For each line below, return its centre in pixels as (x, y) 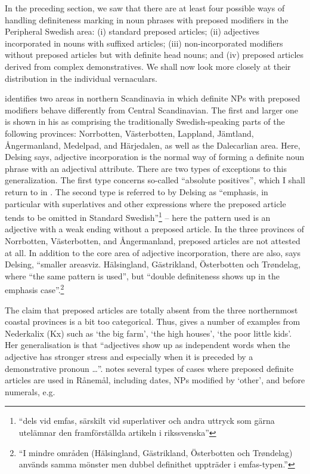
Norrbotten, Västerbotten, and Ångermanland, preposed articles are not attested (153, 240)
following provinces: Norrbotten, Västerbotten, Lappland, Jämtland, (129, 133)
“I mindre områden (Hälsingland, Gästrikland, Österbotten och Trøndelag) (156, 452)
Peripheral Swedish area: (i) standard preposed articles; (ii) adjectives (132, 31)
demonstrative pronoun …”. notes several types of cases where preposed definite (149, 368)
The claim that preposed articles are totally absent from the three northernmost (151, 310)
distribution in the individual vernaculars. (81, 78)
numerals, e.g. (30, 391)
